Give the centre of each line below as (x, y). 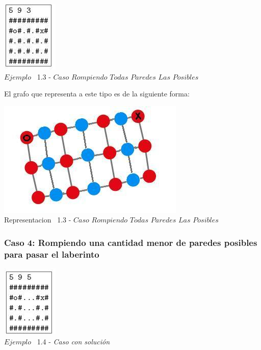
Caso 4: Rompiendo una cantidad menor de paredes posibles (131, 242)
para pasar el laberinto (52, 254)
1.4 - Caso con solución (73, 341)
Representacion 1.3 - (38, 220)
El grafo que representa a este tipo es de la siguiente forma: (97, 94)
